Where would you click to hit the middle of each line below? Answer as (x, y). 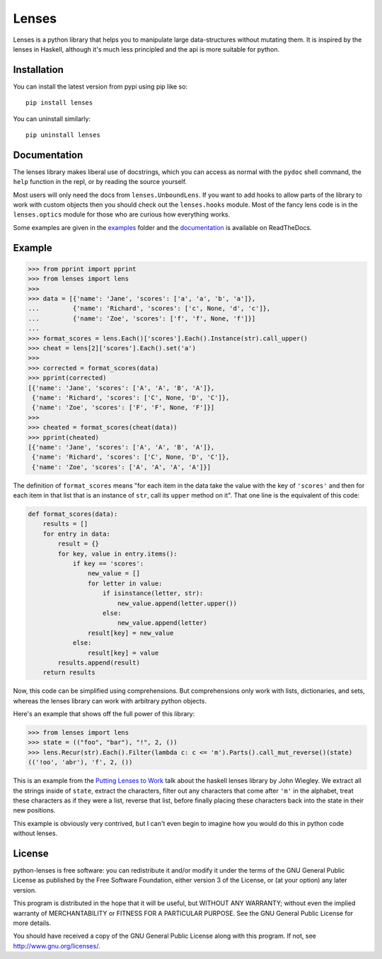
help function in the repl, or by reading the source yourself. (100, 182)
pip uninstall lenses (63, 135)
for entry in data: (77, 534)
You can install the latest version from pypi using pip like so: (100, 86)
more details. (32, 923)
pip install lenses (59, 103)
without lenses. (35, 833)
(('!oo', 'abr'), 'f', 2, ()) (80, 762)
